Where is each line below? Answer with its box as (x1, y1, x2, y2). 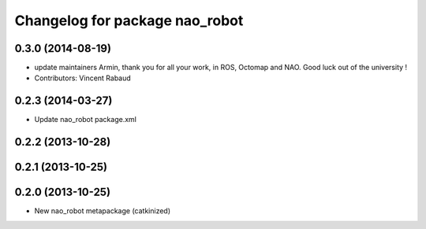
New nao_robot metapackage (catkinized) (34, 206, 171, 216)
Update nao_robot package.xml (34, 115, 137, 124)
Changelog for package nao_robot (14, 12, 244, 29)
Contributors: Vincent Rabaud (34, 73, 132, 83)
